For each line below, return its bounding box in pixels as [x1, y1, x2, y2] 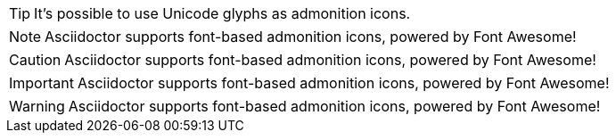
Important [9, 74, 74, 92]
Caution [9, 51, 62, 69]
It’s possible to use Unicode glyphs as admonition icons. [34, 4, 411, 22]
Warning [9, 97, 65, 115]
